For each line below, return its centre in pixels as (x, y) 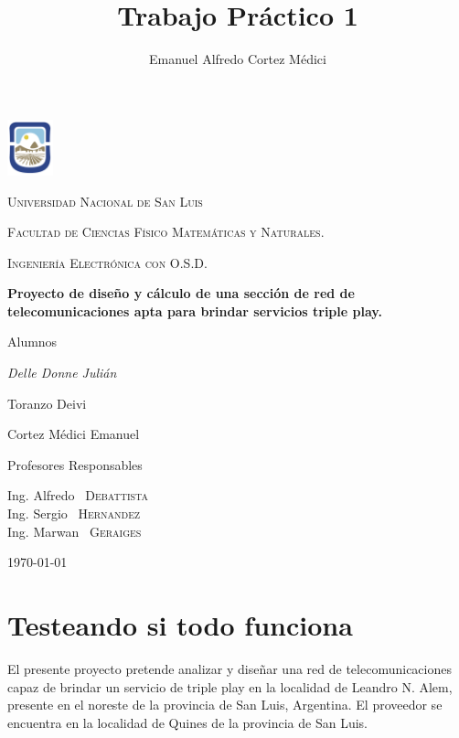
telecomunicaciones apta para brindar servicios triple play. (195, 310)
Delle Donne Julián (62, 373)
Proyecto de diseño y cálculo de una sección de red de (181, 293)
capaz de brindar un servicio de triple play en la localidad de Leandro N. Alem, (230, 686)
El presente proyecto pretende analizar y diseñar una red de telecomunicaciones (229, 668)
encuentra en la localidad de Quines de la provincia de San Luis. (188, 722)
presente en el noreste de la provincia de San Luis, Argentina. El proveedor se (225, 705)
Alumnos (32, 342)
